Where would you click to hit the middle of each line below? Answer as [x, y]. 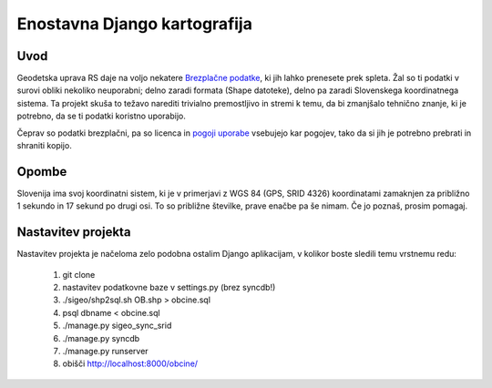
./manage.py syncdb [101, 338]
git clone [79, 274]
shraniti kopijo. [44, 146]
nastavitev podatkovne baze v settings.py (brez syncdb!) [169, 287]
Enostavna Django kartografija [134, 24]
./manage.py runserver [106, 351]
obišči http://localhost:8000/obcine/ [130, 363]
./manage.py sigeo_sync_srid [117, 326]
